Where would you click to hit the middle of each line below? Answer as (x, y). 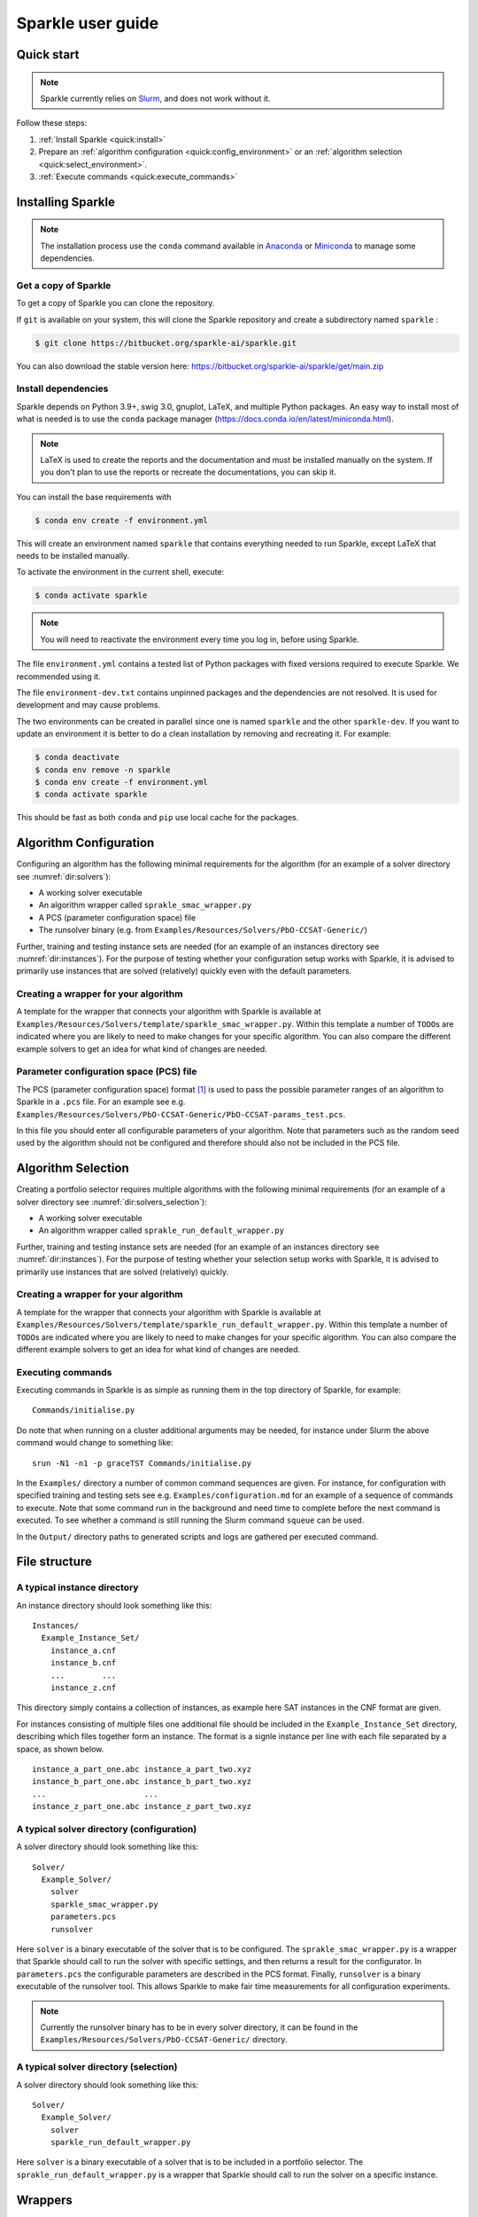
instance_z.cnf (83, 1688)
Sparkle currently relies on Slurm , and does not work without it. (155, 98)
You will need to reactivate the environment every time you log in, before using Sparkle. (200, 639)
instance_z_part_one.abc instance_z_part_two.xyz (142, 1806)
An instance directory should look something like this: (114, 1605)
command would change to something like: (95, 1443)
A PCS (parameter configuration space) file (117, 917)
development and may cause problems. (89, 705)
